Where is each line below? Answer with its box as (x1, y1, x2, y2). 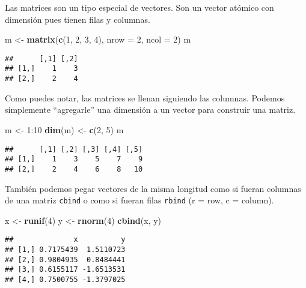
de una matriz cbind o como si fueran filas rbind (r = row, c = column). (5, 194, 274, 206)
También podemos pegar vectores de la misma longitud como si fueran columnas (5, 182, 301, 194)
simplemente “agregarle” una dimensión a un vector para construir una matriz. (5, 103, 296, 116)
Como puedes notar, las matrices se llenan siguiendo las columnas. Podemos (5, 91, 285, 104)
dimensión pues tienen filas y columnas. (5, 13, 150, 25)
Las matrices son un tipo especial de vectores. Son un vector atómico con (5, 1, 274, 13)
